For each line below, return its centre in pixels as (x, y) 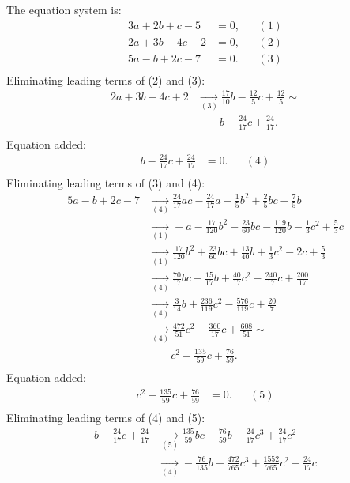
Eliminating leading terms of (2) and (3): (106, 79)
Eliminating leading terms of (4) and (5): (106, 417)
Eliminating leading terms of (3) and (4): (106, 182)
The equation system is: (64, 9)
